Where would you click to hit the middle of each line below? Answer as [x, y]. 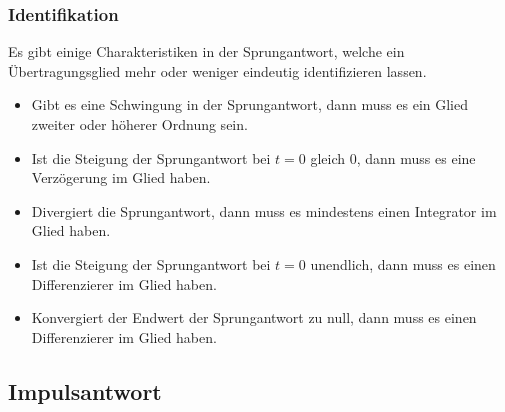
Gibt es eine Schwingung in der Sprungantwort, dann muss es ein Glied [249, 104]
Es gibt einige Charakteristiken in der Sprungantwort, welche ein [206, 51]
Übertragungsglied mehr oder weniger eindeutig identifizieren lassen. [217, 70]
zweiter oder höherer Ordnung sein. [139, 124]
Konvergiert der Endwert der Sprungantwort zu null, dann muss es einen [254, 317]
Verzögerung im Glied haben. [121, 177]
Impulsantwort [85, 390]
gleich [328, 157]
